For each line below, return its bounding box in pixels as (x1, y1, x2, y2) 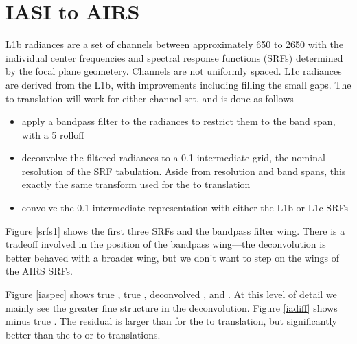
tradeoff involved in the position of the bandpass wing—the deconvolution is (5, 237, 326, 251)
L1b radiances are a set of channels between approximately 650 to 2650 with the (5, 37, 344, 51)
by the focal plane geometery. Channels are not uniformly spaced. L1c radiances (5, 64, 342, 78)
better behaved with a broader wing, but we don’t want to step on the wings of (5, 250, 339, 264)
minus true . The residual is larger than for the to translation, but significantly (5, 314, 337, 328)
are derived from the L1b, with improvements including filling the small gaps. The (5, 77, 352, 91)
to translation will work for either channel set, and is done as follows (5, 91, 294, 105)
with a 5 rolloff (21, 127, 84, 141)
